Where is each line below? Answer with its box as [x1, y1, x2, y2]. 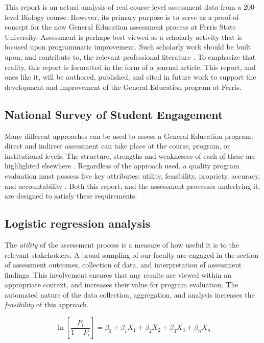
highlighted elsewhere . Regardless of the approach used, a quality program [5, 160, 239, 171]
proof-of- [214, 11, 241, 22]
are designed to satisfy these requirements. [5, 190, 137, 201]
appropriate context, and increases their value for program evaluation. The [5, 279, 238, 290]
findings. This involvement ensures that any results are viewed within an [5, 269, 231, 280]
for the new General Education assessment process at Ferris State [31, 21, 236, 32]
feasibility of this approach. [5, 299, 89, 310]
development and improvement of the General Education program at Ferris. [5, 81, 242, 92]
